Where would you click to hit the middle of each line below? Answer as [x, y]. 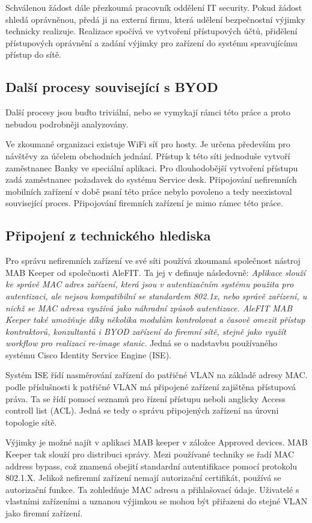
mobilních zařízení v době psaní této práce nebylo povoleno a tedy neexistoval [149, 191]
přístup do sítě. [33, 54]
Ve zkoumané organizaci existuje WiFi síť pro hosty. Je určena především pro [148, 144]
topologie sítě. [31, 422]
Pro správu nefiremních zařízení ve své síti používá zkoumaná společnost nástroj [153, 261]
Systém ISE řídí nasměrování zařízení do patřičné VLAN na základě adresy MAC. [157, 375]
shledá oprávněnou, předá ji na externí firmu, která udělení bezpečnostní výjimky [155, 19]
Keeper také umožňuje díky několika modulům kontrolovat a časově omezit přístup [155, 320]
